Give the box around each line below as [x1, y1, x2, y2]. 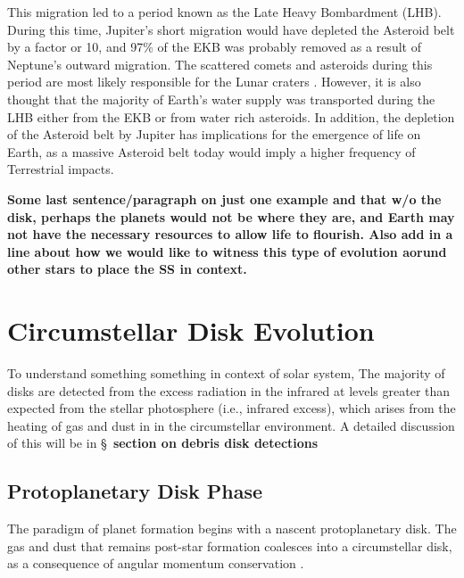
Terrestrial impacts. [7, 160, 114, 178]
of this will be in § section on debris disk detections [7, 433, 319, 452]
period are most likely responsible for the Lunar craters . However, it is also [7, 72, 421, 91]
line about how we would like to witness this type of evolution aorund [7, 242, 447, 260]
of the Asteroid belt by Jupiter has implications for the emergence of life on [7, 125, 421, 144]
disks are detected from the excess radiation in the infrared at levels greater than [7, 381, 451, 400]
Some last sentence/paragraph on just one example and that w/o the [7, 189, 442, 208]
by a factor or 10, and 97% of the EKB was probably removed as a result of [7, 37, 421, 56]
